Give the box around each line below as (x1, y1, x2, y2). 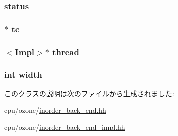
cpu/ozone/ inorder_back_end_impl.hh (4, 121, 125, 132)
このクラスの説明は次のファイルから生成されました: (4, 88, 174, 98)
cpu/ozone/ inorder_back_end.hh (4, 105, 106, 115)
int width (4, 68, 42, 81)
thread (52, 45, 79, 58)
